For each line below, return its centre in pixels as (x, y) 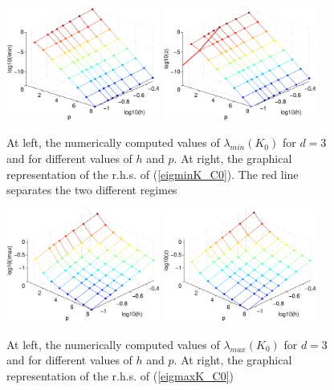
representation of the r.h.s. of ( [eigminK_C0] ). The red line (153, 174)
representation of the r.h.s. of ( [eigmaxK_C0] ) (120, 375)
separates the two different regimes (92, 190)
